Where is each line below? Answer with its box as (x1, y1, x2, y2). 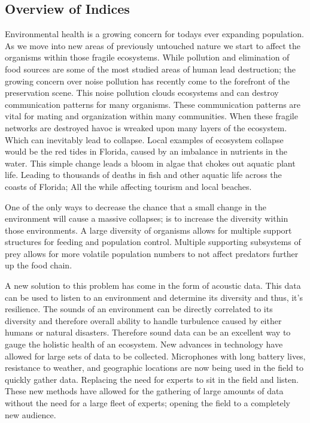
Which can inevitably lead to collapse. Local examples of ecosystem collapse (5, 133, 284, 146)
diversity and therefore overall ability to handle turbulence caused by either (5, 314, 282, 327)
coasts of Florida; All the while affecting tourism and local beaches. (5, 180, 252, 192)
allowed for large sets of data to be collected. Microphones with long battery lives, (5, 349, 306, 362)
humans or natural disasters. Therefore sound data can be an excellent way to (5, 326, 291, 339)
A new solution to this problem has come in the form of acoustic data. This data (5, 279, 301, 292)
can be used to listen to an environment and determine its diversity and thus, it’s (5, 291, 303, 303)
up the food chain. (5, 259, 72, 271)
